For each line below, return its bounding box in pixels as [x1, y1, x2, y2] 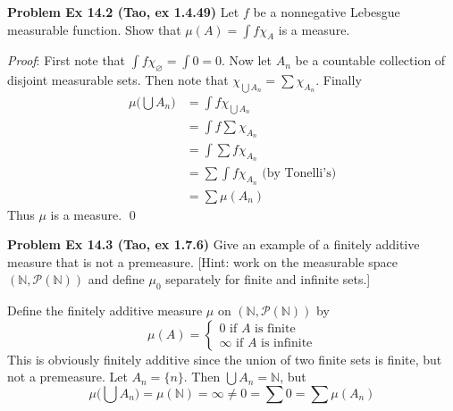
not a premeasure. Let [7, 367, 128, 386]
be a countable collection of [295, 51, 446, 70]
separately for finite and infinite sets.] [165, 270, 371, 289]
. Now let [222, 51, 273, 70]
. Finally [315, 71, 362, 89]
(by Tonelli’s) [262, 167, 337, 180]
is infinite [261, 337, 313, 350]
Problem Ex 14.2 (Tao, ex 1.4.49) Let [7, 3, 239, 21]
